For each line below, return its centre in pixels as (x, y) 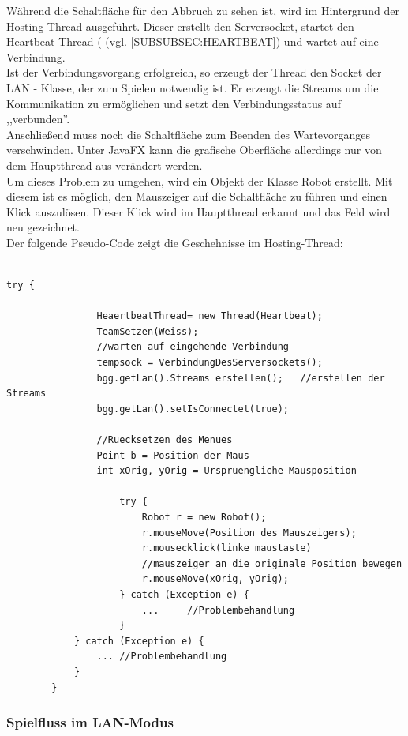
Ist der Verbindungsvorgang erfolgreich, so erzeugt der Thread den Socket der (194, 72)
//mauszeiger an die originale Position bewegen (272, 563)
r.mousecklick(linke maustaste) (226, 548)
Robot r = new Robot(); (204, 517)
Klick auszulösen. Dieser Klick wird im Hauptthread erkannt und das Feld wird (198, 211)
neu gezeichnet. (43, 227)
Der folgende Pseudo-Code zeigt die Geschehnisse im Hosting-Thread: (175, 242)
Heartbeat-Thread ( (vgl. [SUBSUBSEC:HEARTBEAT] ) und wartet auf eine (193, 41)
